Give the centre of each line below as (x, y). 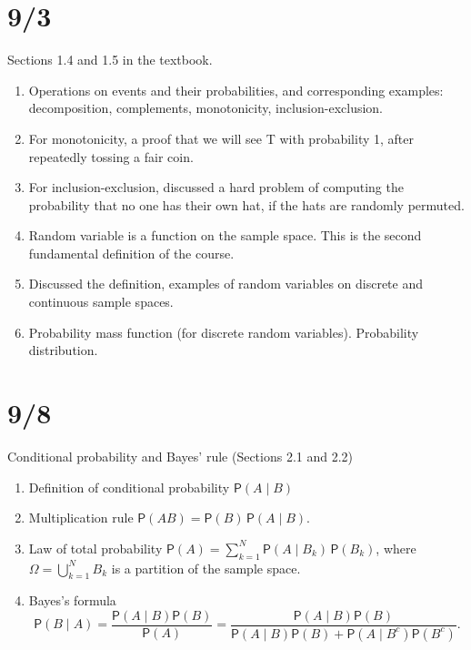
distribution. (63, 350)
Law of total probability (95, 548)
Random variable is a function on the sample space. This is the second (225, 235)
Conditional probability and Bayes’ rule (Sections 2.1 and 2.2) (180, 456)
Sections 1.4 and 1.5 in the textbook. (110, 60)
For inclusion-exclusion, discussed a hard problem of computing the (216, 187)
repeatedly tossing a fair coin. (111, 156)
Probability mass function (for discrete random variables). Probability (224, 332)
